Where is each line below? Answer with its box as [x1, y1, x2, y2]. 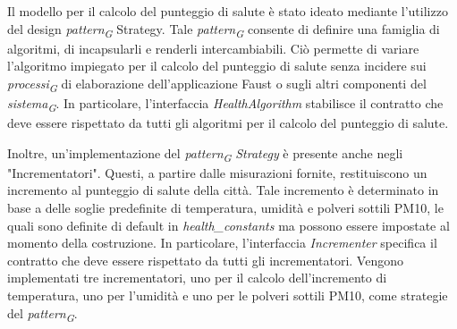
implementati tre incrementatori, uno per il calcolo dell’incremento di [7, 268, 387, 287]
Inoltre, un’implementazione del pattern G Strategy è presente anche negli [7, 143, 403, 164]
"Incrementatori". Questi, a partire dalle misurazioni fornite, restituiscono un [7, 163, 427, 181]
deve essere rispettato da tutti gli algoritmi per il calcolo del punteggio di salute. [7, 114, 449, 132]
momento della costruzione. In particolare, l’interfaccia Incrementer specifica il [7, 233, 437, 252]
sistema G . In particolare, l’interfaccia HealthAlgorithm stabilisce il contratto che [7, 94, 444, 114]
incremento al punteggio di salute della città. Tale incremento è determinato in [7, 181, 439, 199]
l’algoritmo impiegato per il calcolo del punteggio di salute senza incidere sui [7, 56, 427, 75]
